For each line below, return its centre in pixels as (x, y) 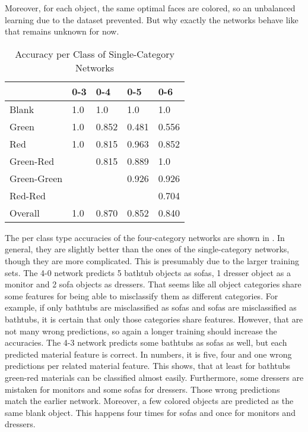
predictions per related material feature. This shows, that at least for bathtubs (147, 366)
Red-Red (28, 195)
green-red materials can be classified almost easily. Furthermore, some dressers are (154, 377)
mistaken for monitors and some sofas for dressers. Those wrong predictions (142, 389)
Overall (25, 212)
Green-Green (36, 178)
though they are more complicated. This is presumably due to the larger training (152, 260)
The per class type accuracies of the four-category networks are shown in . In (145, 237)
